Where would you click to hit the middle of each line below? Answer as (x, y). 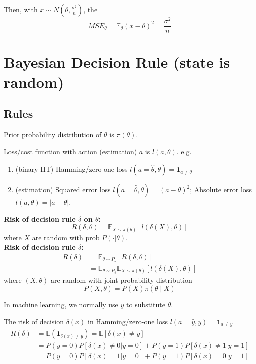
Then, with (21, 9)
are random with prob (66, 237)
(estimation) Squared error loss (63, 189)
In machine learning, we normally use (61, 304)
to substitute (146, 304)
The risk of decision (34, 321)
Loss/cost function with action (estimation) (71, 151)
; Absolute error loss (221, 189)
